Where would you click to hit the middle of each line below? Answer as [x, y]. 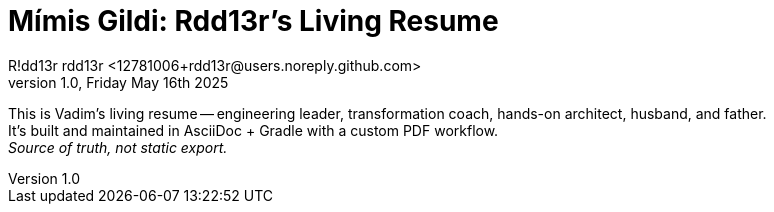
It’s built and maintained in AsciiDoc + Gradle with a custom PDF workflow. [253, 130]
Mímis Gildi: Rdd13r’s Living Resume [253, 21]
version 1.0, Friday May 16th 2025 [118, 82]
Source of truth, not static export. [118, 147]
